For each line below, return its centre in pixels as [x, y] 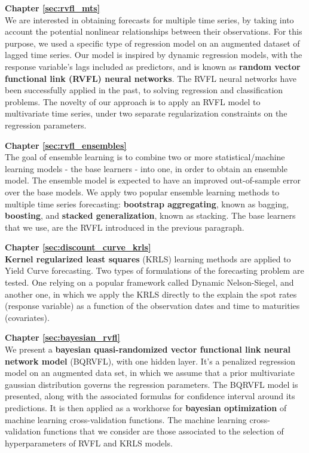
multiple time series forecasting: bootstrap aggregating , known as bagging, [147, 203]
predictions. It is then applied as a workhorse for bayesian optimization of [146, 408]
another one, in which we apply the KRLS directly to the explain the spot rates [151, 294]
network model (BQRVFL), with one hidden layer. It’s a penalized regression [150, 361]
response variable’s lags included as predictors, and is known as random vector [153, 66]
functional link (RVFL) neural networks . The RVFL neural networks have [151, 78]
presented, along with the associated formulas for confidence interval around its [150, 396]
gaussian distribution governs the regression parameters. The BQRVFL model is [152, 384]
